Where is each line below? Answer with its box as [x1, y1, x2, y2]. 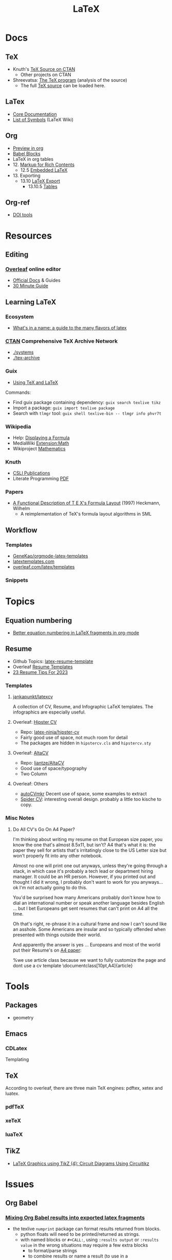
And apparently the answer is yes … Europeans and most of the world [12, 941, 161, 947]
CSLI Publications [12, 470, 50, 476]
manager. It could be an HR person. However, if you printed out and [12, 873, 156, 880]
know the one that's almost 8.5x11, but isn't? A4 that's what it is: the [12, 842, 156, 848]
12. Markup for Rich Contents [12, 161, 75, 168]
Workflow [5, 525, 37, 535]
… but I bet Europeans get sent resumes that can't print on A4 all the [12, 905, 158, 911]
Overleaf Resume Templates [12, 664, 73, 670]
